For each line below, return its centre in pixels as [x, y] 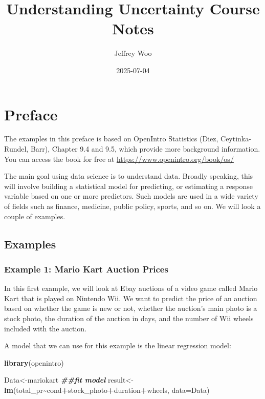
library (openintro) [34, 362]
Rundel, [16, 149]
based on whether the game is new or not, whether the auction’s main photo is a [131, 308]
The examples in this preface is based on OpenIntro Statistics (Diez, [111, 139]
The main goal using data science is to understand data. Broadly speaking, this [129, 176]
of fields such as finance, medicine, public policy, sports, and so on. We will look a [132, 206]
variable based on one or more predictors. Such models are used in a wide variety [131, 196]
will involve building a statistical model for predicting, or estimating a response [128, 186]
